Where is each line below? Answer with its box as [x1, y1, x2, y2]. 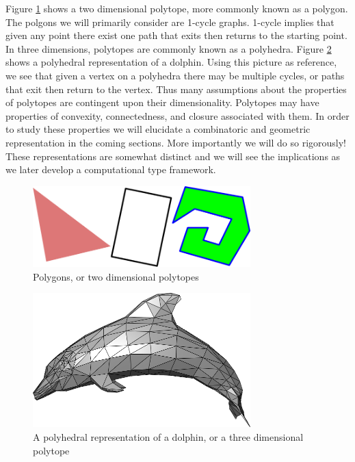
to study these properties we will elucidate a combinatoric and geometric [5, 122, 311, 136]
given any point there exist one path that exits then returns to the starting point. [5, 28, 347, 42]
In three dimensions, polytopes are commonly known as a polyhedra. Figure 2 [5, 41, 332, 55]
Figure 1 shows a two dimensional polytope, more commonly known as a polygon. [5, 1, 348, 15]
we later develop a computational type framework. [5, 162, 216, 177]
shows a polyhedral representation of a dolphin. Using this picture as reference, [5, 55, 337, 69]
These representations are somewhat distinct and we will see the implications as [5, 149, 341, 163]
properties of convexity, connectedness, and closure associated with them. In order [5, 108, 350, 123]
